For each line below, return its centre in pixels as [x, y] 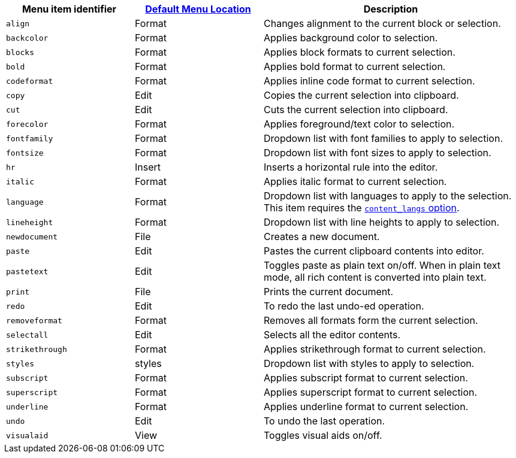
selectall [27, 335]
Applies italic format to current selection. [355, 181]
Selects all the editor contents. [332, 335]
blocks [20, 52]
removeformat [34, 320]
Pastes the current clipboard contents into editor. [374, 251]
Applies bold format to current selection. [355, 66]
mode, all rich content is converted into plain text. [375, 277]
